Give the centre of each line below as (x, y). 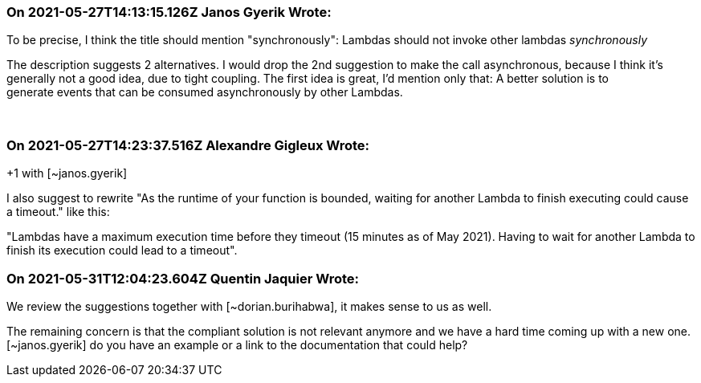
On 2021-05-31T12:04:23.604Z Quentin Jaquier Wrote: (183, 278)
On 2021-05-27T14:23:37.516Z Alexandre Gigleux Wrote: (188, 145)
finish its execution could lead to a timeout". (122, 251)
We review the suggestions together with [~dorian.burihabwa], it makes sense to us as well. (249, 306)
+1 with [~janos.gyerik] (67, 173)
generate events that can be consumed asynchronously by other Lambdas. (205, 92)
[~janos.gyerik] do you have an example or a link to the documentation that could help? (237, 344)
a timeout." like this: (58, 212)
